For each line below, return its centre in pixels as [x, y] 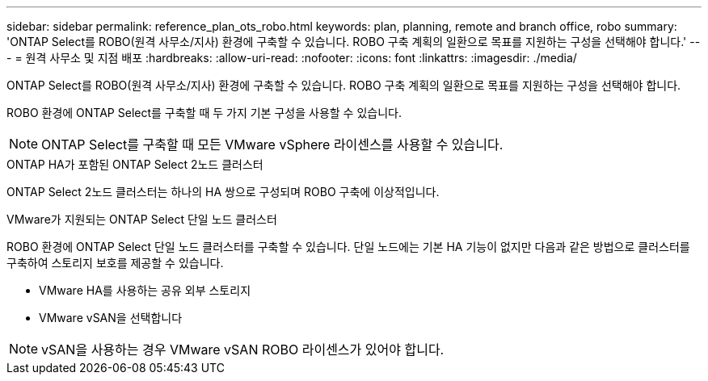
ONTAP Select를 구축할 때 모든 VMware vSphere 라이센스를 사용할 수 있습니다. [272, 144]
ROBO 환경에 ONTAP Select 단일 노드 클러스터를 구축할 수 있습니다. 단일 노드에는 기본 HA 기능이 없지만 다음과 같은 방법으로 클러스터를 [348, 247]
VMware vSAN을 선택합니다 [111, 318]
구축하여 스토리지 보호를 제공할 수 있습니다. [115, 263]
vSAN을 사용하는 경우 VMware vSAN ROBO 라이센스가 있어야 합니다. [243, 350]
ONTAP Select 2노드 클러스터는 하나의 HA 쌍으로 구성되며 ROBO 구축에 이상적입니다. [223, 192]
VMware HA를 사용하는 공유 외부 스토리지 [145, 290]
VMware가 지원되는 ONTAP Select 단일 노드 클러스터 [142, 219]
